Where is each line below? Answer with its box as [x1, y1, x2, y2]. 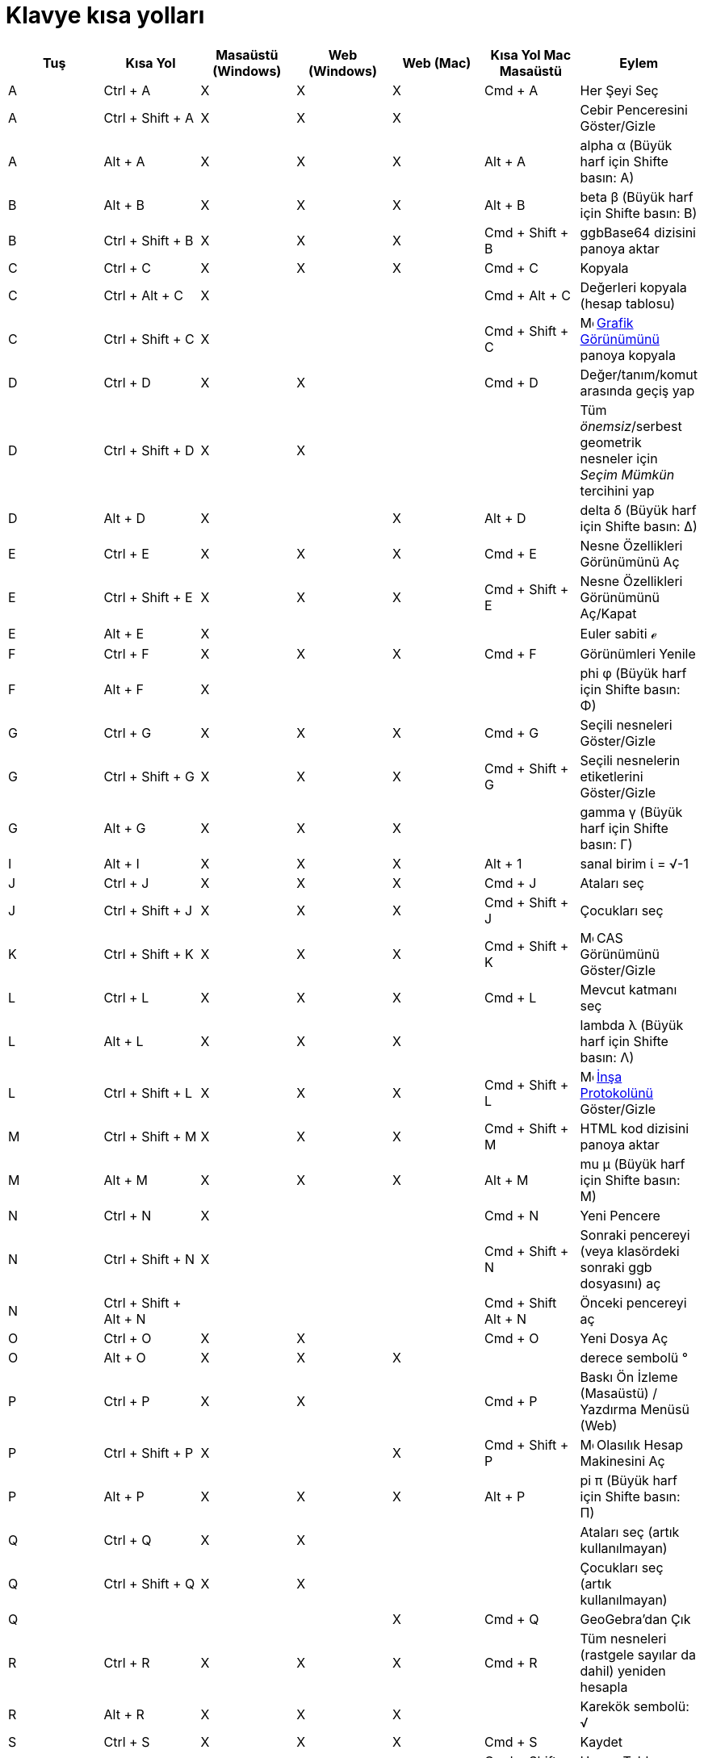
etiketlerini [580, 768, 643, 785]
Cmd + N [484, 1207, 539, 1224]
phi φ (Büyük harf [580, 664, 687, 681]
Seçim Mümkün [580, 466, 675, 483]
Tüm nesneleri [580, 1630, 667, 1647]
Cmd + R [484, 1654, 538, 1671]
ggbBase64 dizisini [580, 224, 696, 241]
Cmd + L [484, 989, 537, 1006]
